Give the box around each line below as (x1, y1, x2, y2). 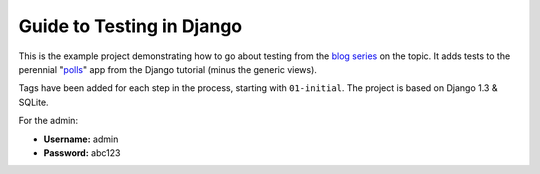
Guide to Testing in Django (18, 15, 243, 37)
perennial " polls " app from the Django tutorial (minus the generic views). (18, 63, 317, 75)
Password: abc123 (43, 146, 121, 159)
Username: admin (43, 133, 119, 145)
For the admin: (18, 115, 79, 127)
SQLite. (18, 96, 49, 108)
